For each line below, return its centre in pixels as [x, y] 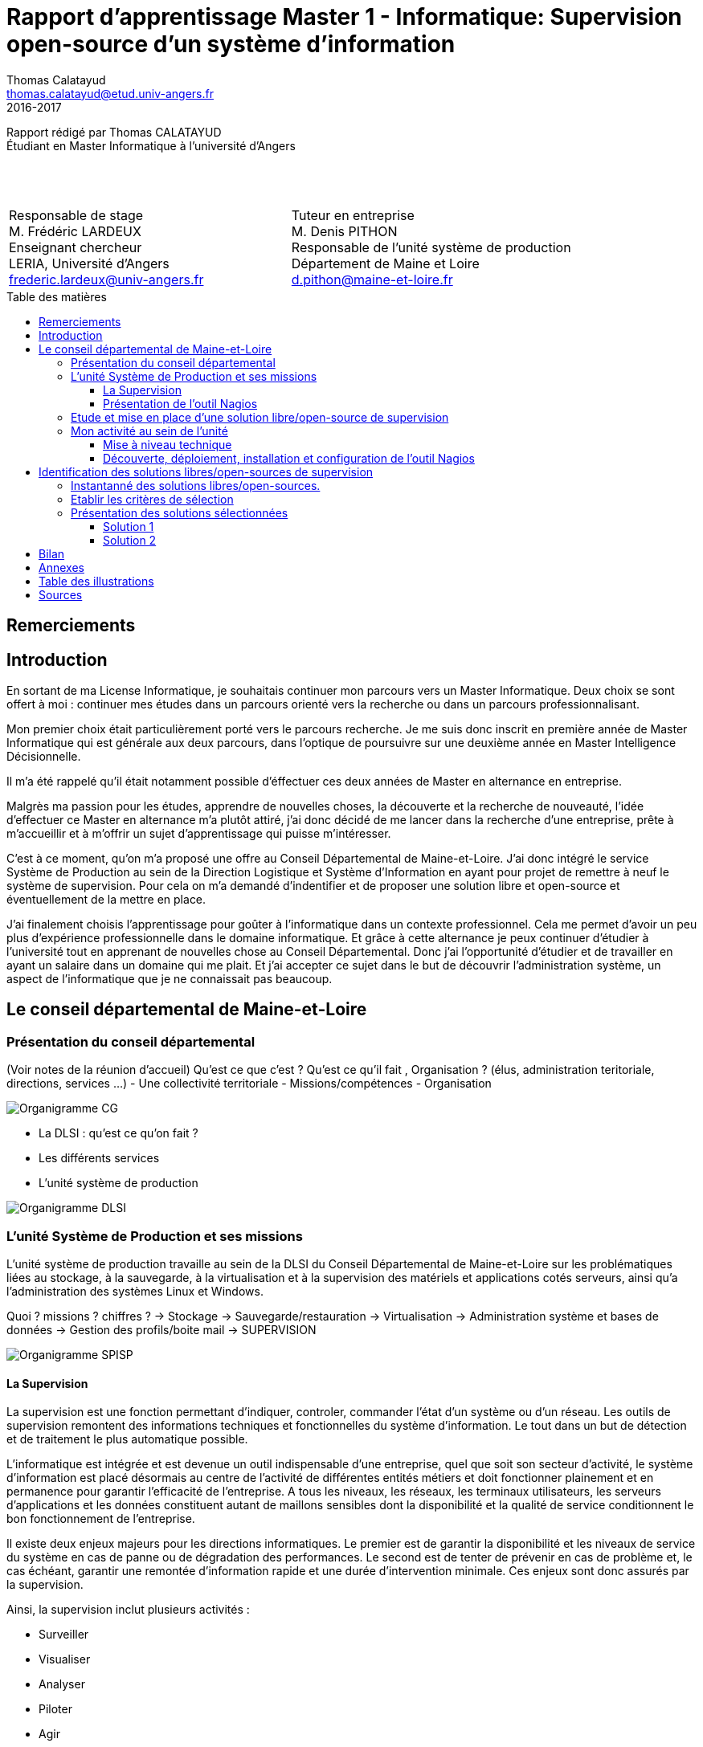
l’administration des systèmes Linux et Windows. [135, 1291]
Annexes [61, 567]
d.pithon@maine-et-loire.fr [372, 279]
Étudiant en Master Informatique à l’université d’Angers [151, 145]
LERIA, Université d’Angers [89, 263]
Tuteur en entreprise [353, 215]
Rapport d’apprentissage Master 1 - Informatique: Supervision [344, 17]
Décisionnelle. [44, 757]
